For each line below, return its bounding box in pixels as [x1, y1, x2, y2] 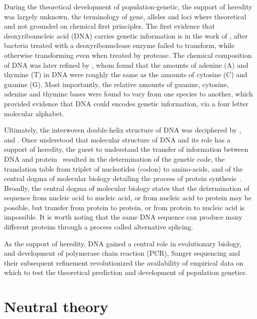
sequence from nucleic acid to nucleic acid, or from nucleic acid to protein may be [4, 192, 252, 203]
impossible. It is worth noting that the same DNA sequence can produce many [4, 212, 243, 222]
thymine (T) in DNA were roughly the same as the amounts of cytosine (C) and [4, 69, 248, 80]
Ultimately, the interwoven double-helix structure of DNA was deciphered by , [4, 125, 241, 135]
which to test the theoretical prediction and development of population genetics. [4, 267, 248, 277]
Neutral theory [4, 296, 108, 317]
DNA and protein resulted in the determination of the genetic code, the [4, 153, 225, 164]
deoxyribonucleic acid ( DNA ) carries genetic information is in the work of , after [4, 30, 248, 41]
